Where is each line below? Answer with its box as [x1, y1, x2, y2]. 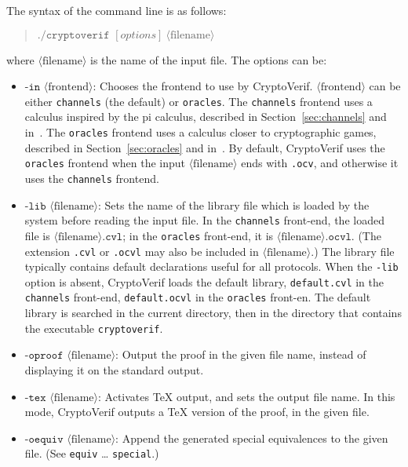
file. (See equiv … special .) [24, 445, 159, 462]
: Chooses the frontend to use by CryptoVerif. [93, 78, 313, 94]
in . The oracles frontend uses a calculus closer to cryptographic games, [24, 124, 377, 140]
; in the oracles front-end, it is [122, 227, 274, 243]
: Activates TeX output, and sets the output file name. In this [98, 388, 395, 404]
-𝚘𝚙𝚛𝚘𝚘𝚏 [24, 350, 64, 362]
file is [24, 227, 50, 243]
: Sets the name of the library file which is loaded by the [98, 196, 370, 213]
